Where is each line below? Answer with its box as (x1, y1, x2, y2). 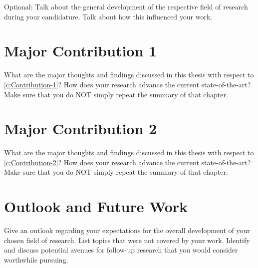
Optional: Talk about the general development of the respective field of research (4, 1, 248, 11)
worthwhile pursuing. (4, 254, 68, 265)
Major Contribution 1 (4, 40, 157, 61)
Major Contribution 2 (4, 118, 157, 139)
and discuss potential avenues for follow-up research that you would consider (4, 245, 238, 255)
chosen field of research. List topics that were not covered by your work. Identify (4, 235, 250, 245)
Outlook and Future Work (4, 196, 188, 217)
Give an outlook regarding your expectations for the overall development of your (4, 225, 250, 236)
